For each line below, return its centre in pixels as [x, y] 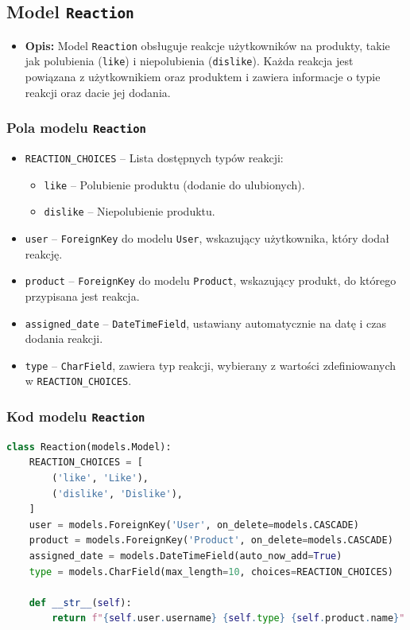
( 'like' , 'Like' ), [100, 478]
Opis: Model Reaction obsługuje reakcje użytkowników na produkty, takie [207, 45]
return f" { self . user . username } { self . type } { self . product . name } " [228, 618]
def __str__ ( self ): [80, 603]
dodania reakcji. [64, 338]
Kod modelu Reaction [76, 416]
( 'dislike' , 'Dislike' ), [117, 494]
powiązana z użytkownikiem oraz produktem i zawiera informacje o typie [203, 77]
